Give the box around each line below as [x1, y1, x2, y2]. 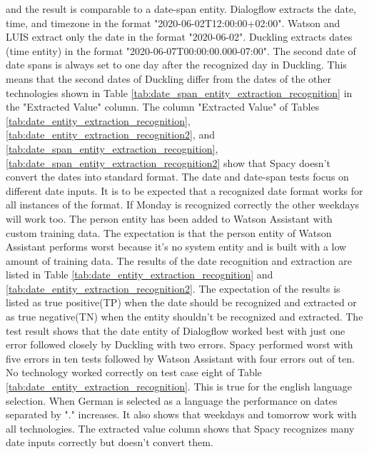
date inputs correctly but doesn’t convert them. [6, 435, 213, 450]
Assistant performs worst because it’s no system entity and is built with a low [6, 239, 347, 254]
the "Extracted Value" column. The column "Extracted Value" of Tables [6, 99, 320, 114]
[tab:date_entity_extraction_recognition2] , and [6, 127, 215, 142]
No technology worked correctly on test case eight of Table [6, 365, 262, 380]
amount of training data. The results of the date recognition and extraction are [6, 253, 352, 268]
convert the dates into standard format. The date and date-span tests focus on [6, 169, 349, 184]
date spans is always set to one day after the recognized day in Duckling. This [6, 57, 347, 72]
